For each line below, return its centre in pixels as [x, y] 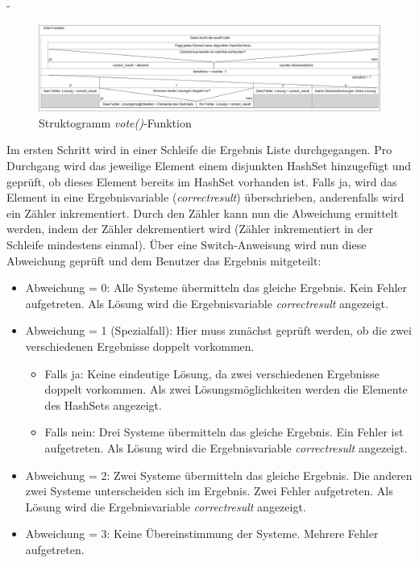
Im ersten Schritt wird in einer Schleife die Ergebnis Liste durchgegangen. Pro [199, 150]
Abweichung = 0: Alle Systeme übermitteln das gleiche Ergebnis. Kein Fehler [216, 288]
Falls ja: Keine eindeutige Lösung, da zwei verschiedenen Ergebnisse [212, 373]
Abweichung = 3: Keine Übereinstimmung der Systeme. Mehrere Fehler [202, 534]
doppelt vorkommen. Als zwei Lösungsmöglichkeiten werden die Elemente [226, 389]
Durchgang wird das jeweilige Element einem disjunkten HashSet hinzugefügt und [209, 166]
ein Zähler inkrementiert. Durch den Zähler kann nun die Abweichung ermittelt [203, 213]
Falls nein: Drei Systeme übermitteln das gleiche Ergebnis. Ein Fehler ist [224, 432]
